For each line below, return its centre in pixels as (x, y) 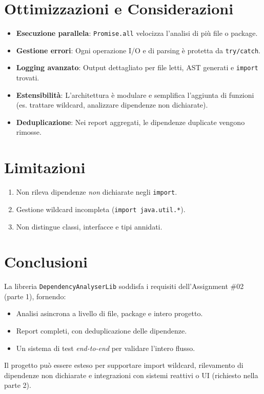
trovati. (28, 78)
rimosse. (29, 132)
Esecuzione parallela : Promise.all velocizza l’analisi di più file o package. (137, 33)
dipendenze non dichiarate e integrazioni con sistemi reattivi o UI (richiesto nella (131, 375)
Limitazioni (45, 167)
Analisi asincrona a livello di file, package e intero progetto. (109, 313)
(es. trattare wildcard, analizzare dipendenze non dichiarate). (112, 105)
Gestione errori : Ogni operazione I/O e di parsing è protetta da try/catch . (138, 50)
